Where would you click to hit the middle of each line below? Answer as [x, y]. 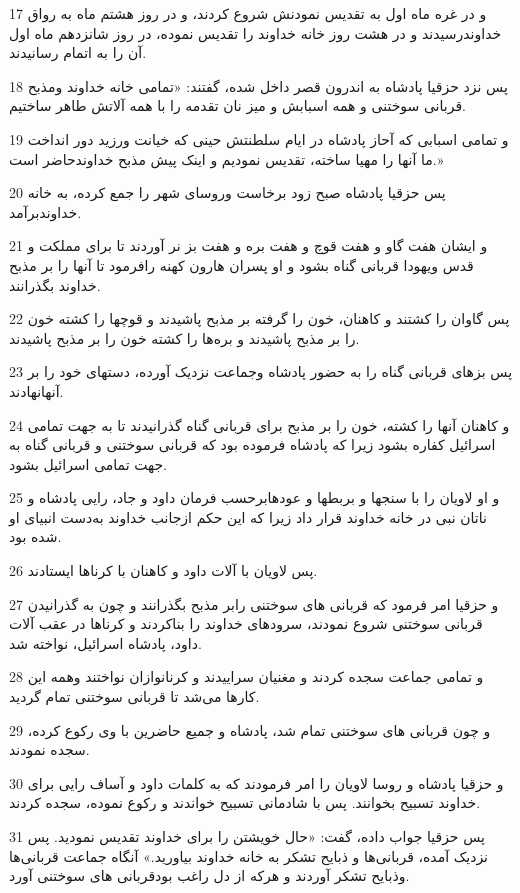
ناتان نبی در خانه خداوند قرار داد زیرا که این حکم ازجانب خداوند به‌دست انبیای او [248, 516]
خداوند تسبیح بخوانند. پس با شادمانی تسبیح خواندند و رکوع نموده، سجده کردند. [245, 802]
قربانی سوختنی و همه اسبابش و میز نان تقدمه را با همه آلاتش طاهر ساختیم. [237, 105]
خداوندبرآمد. [45, 211]
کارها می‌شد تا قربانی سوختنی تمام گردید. [134, 696]
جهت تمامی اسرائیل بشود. [88, 463]
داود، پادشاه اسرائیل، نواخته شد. [105, 642]
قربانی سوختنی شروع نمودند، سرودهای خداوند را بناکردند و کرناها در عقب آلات [246, 623]
